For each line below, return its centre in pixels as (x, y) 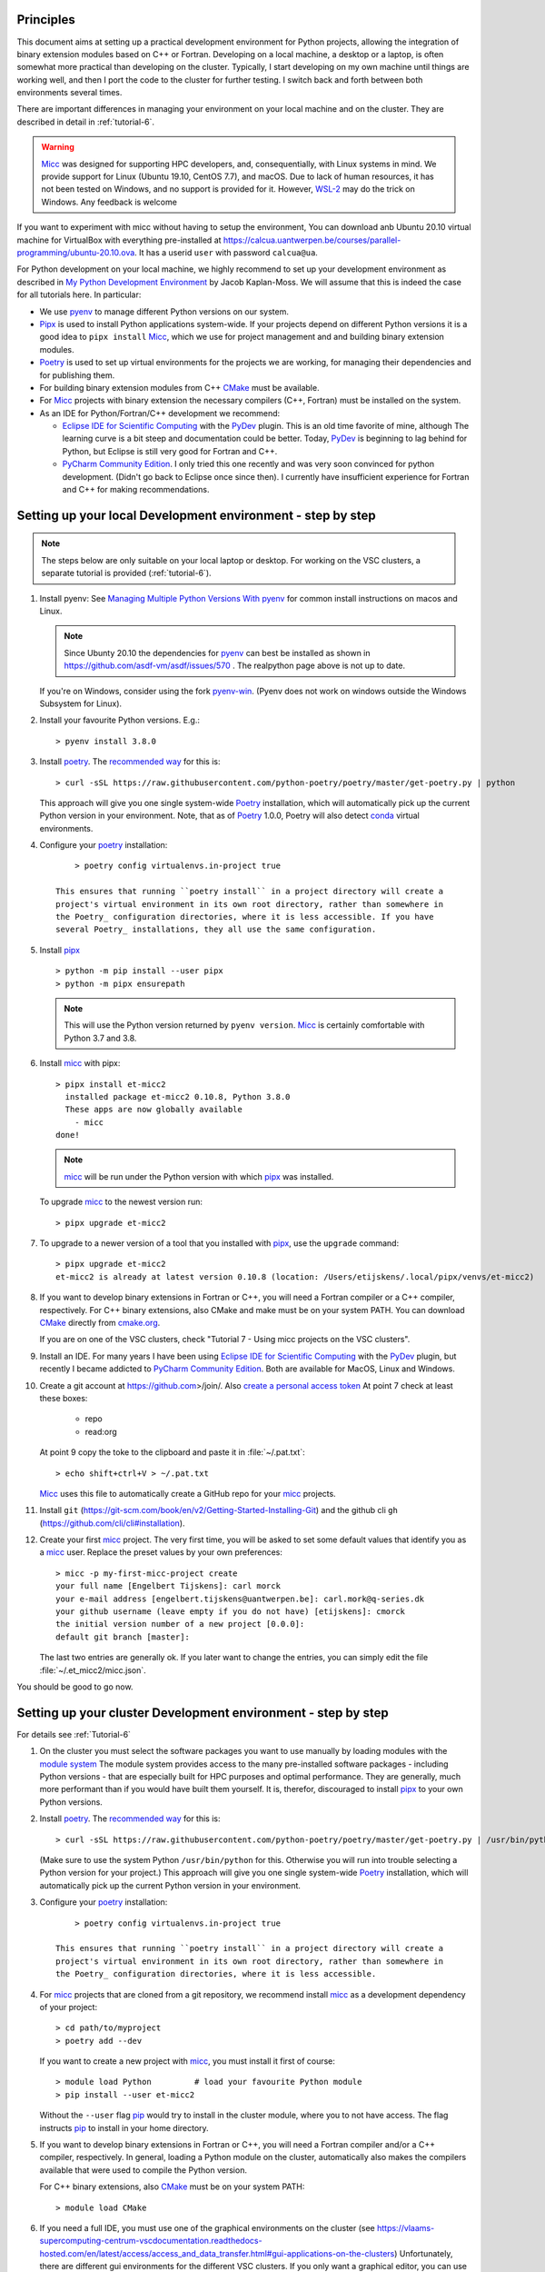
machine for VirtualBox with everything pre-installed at (119, 240)
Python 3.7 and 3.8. (100, 1038)
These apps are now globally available (154, 1110)
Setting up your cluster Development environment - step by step (203, 1713)
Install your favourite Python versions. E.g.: (119, 720)
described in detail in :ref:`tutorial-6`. (85, 122)
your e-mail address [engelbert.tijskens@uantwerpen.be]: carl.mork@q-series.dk (240, 1599)
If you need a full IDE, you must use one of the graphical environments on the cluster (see (208, 2228)
